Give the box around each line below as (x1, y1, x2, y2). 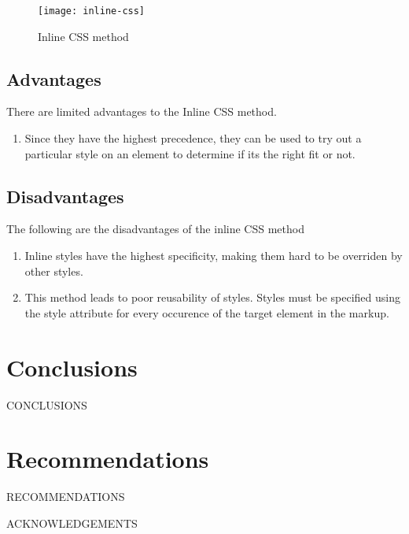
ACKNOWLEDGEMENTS (6, 514, 138, 531)
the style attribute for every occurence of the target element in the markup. (24, 304, 389, 321)
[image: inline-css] (38, 6, 146, 17)
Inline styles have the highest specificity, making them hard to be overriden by (24, 247, 403, 264)
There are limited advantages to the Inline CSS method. (6, 103, 277, 120)
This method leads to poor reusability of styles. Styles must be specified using (24, 289, 400, 306)
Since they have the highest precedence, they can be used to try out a (24, 130, 362, 146)
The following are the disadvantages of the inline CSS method (6, 221, 304, 237)
